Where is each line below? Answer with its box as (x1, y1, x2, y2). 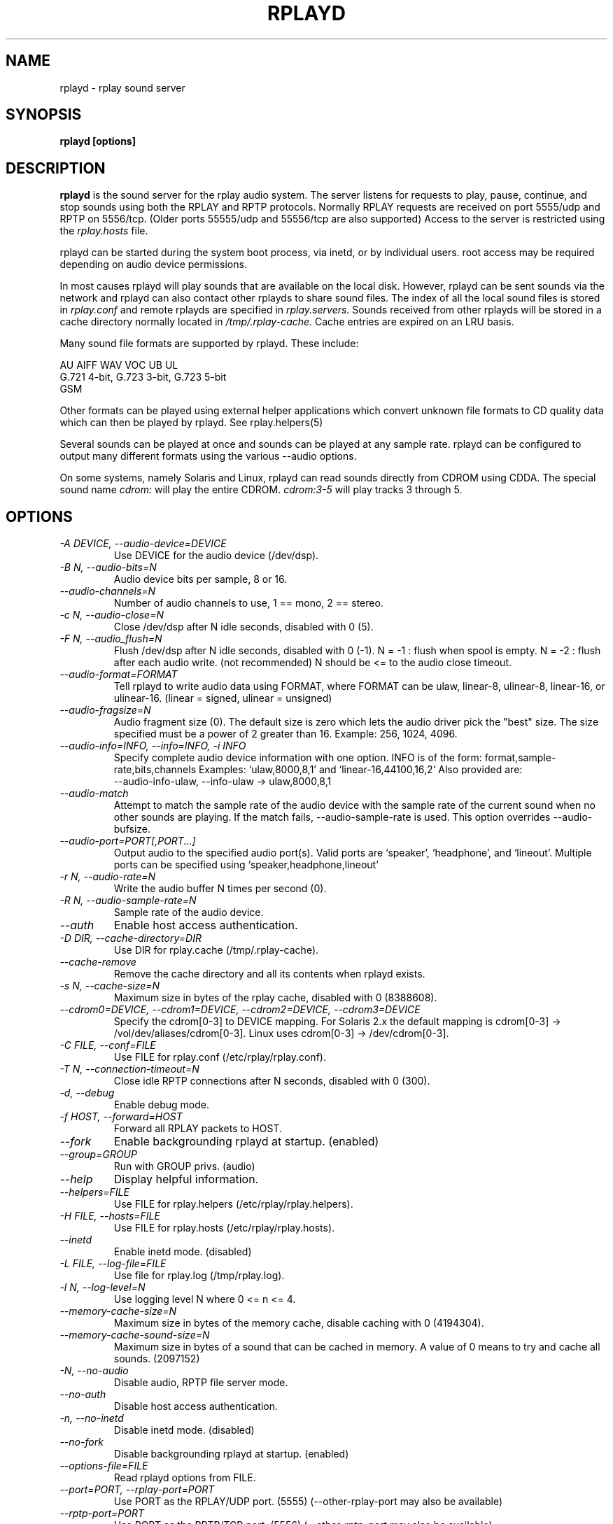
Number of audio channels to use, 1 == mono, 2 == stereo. (113, 597, 383, 609)
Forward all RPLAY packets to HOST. (113, 1122, 282, 1135)
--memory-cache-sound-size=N (59, 1329, 210, 1341)
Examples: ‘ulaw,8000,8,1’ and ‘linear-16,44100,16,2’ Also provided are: (198, 763, 523, 776)
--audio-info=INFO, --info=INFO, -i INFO (59, 740, 246, 752)
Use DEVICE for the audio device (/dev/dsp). (113, 549, 319, 562)
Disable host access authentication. (113, 1400, 278, 1413)
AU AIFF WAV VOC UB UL (59, 359, 178, 372)
